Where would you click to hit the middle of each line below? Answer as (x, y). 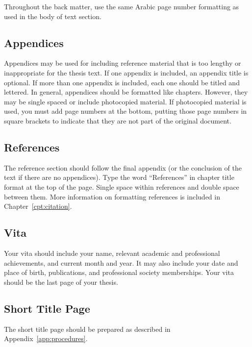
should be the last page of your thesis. (61, 282)
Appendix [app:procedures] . (46, 338)
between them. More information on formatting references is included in (112, 196)
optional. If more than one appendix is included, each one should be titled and (122, 82)
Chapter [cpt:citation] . (38, 206)
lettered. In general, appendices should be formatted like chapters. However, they (126, 92)
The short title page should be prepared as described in (87, 329)
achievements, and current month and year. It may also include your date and (121, 262)
